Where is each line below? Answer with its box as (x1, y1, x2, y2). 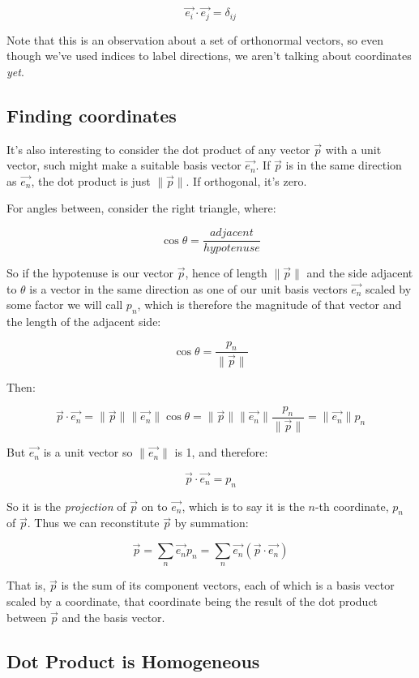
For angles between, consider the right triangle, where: (6, 200, 276, 217)
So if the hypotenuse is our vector (6, 264, 173, 281)
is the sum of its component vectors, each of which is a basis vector (61, 577, 395, 594)
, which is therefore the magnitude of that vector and (137, 296, 402, 313)
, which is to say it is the (182, 497, 305, 514)
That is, (6, 577, 46, 594)
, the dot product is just (31, 172, 151, 189)
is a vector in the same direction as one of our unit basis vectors (29, 280, 348, 297)
